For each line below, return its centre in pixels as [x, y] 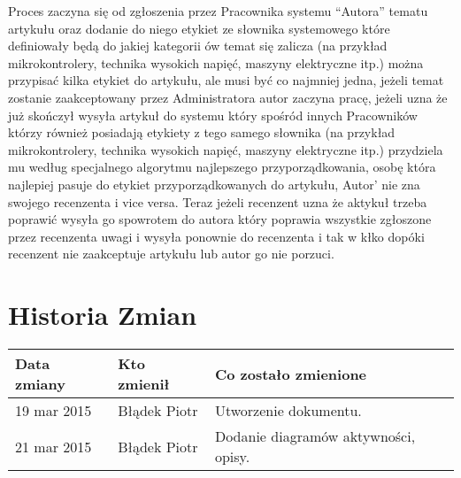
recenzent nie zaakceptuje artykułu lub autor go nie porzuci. [171, 254]
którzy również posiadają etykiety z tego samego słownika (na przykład [202, 132]
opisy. [232, 457]
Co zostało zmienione [291, 374]
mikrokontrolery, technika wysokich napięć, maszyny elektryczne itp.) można [216, 62]
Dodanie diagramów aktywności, [315, 436]
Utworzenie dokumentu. [288, 411]
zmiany [40, 384]
